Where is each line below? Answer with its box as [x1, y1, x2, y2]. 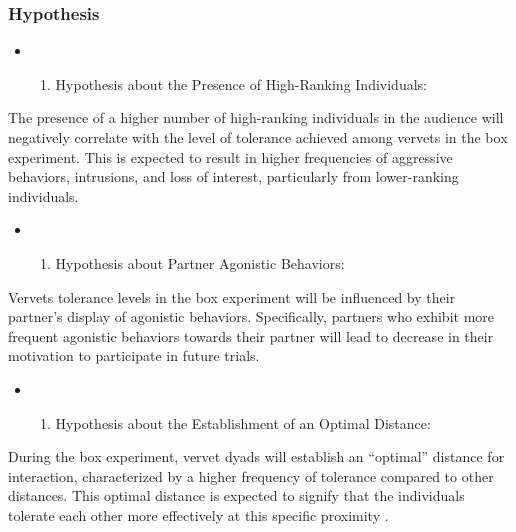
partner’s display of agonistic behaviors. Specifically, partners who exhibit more [8, 306, 495, 327]
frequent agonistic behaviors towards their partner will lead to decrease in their [8, 325, 494, 346]
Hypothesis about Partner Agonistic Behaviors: [55, 252, 345, 273]
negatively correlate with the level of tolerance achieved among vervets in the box [8, 127, 508, 147]
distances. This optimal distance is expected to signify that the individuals [8, 485, 465, 506]
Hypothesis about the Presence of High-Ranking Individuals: [55, 73, 427, 94]
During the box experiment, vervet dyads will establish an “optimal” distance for [8, 446, 505, 467]
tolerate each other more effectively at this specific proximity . [8, 504, 389, 525]
